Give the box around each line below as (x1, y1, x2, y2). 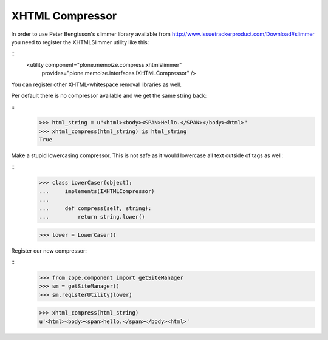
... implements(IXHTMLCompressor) (39, 188, 155, 194)
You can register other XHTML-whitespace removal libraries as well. (11, 81, 182, 88)
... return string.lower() (39, 213, 145, 220)
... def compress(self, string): (39, 205, 152, 212)
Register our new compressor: (11, 246, 87, 254)
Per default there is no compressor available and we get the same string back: (11, 92, 207, 99)
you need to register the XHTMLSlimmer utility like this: (11, 38, 149, 46)
